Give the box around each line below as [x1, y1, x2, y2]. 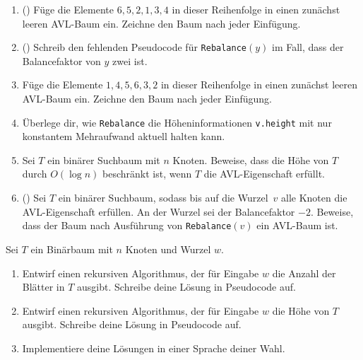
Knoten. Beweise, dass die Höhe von [172, 152, 329, 167]
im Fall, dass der [272, 40, 344, 54]
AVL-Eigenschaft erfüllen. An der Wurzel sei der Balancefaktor [22, 204, 295, 219]
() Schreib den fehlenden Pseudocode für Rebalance [22, 40, 247, 54]
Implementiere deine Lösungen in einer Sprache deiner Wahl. [22, 340, 285, 355]
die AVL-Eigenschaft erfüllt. [203, 166, 325, 181]
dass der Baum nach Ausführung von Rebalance [22, 218, 232, 233]
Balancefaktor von [22, 53, 101, 68]
